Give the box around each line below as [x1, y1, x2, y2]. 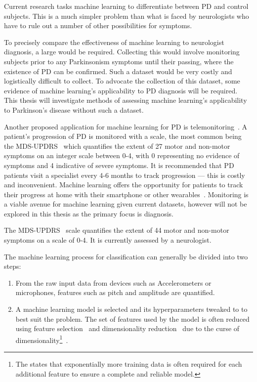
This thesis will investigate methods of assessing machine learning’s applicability [4, 95, 247, 105]
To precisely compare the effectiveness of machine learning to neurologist [4, 37, 224, 47]
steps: [4, 261, 21, 271]
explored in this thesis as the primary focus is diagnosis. [4, 208, 173, 218]
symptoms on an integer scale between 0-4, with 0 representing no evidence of [4, 150, 240, 161]
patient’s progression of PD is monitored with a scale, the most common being [4, 131, 242, 141]
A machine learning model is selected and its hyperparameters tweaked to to [15, 304, 248, 314]
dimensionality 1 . [15, 333, 68, 345]
